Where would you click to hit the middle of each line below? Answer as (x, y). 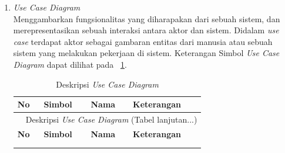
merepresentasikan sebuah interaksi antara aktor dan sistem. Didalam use (146, 30)
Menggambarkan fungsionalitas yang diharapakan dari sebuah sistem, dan (147, 18)
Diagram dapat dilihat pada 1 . (70, 64)
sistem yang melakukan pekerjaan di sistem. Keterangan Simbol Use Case (146, 53)
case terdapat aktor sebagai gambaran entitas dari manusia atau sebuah (143, 41)
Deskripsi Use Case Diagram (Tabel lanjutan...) (111, 119)
